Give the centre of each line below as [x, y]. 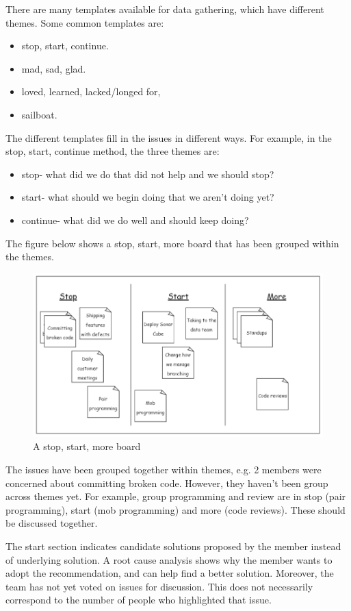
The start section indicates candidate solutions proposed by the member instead [173, 546]
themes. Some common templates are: [85, 22]
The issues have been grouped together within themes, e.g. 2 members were [164, 469]
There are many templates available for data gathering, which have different [165, 9]
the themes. [30, 257]
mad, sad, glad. [54, 68]
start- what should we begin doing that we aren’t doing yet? [148, 197]
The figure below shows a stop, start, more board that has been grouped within [172, 243]
